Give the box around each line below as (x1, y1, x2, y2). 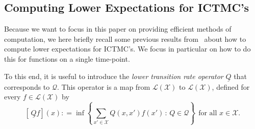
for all (198, 109, 217, 117)
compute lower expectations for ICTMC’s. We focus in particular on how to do (4, 43, 251, 54)
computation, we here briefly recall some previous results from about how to (4, 33, 246, 44)
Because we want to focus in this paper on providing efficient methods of (4, 23, 232, 34)
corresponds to (4, 81, 50, 92)
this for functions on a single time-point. (4, 53, 130, 64)
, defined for (212, 81, 250, 92)
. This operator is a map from (57, 81, 150, 92)
